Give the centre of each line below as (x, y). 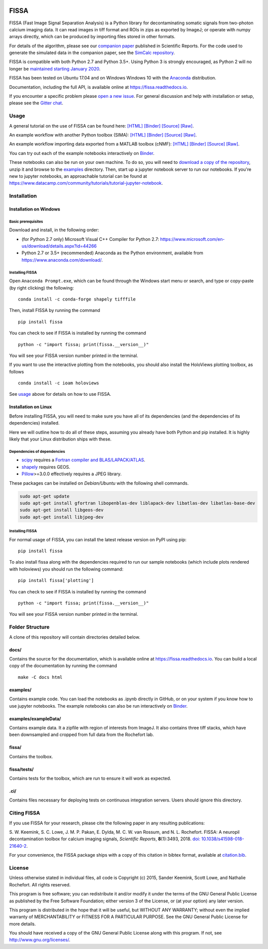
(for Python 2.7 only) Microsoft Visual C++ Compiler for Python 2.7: (90, 239)
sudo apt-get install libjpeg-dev (62, 517)
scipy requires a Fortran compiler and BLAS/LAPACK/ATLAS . (84, 460)
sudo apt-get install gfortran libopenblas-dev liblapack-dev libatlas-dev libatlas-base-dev (137, 503)
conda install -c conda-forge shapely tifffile (77, 299)
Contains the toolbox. (31, 756)
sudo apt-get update (44, 496)
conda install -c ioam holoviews (59, 383)
